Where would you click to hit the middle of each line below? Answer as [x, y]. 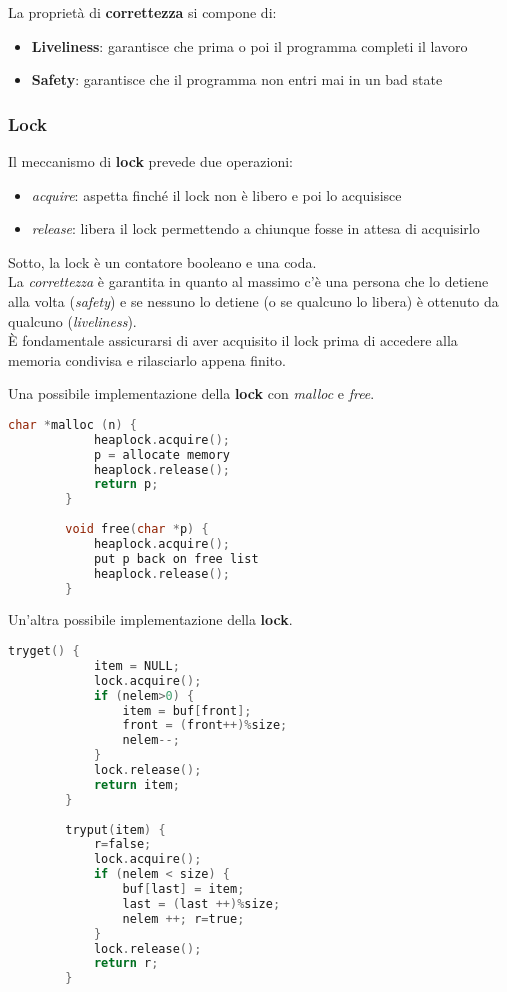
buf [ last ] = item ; [183, 889]
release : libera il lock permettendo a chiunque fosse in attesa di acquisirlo [255, 228]
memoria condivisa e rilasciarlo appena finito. [147, 359]
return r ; [126, 963]
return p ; [126, 484]
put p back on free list [176, 558]
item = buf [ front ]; [187, 710]
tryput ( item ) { [115, 829]
